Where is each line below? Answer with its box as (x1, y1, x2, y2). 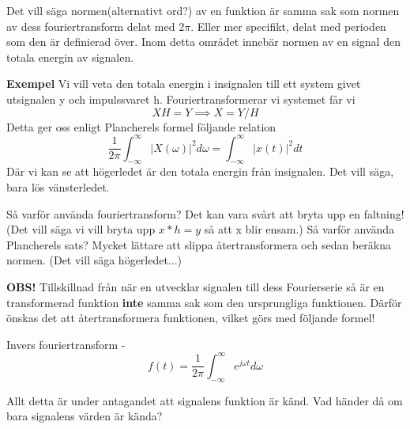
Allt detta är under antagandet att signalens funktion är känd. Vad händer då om (6, 392, 403, 408)
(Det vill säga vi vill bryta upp (6, 221, 156, 237)
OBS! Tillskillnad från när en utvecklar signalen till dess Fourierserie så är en (6, 279, 385, 295)
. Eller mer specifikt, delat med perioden (190, 17, 386, 34)
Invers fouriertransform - (6, 336, 126, 352)
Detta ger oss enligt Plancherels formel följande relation (6, 118, 276, 135)
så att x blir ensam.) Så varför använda (204, 221, 395, 237)
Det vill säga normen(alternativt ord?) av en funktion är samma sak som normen (6, 2, 400, 18)
